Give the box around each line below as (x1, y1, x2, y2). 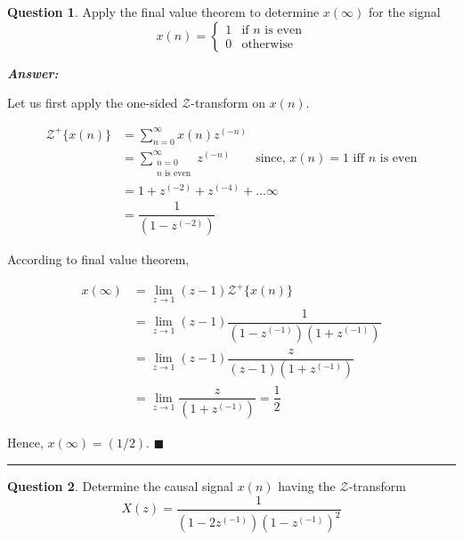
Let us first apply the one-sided (7, 93, 178, 112)
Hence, (7, 433, 44, 452)
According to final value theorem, (7, 250, 190, 269)
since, (256, 151, 286, 165)
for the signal (368, 3, 441, 20)
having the (278, 477, 336, 496)
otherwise (241, 38, 294, 52)
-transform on (191, 93, 266, 112)
